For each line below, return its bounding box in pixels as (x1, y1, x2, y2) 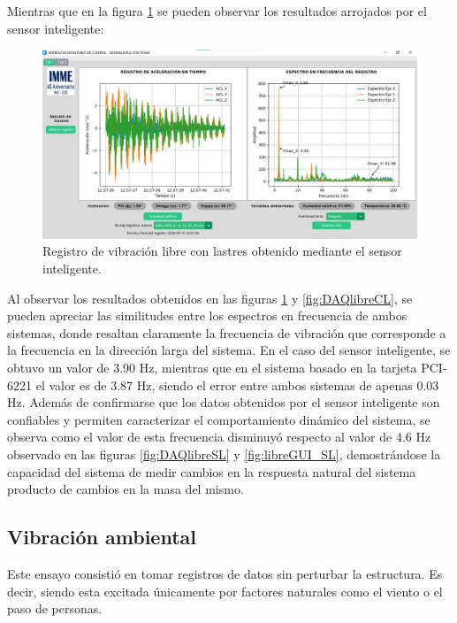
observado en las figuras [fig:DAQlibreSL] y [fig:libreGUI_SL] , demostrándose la (7, 444, 441, 463)
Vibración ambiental (7, 523, 196, 550)
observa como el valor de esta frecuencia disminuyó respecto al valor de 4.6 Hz (7, 427, 431, 446)
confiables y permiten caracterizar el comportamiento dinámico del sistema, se (7, 410, 430, 428)
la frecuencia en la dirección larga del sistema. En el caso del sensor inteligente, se (7, 341, 451, 359)
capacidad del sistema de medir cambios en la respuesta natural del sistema (7, 462, 416, 481)
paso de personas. (7, 599, 103, 618)
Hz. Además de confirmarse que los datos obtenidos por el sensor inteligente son (7, 393, 440, 411)
